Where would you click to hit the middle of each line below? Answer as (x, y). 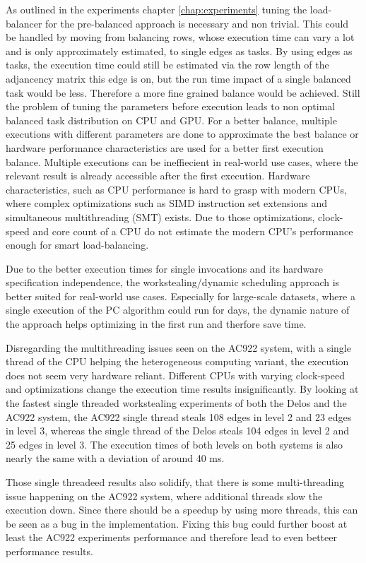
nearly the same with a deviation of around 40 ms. (115, 458)
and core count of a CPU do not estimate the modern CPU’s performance (193, 231)
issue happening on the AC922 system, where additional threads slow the (164, 496)
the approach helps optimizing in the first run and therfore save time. (156, 324)
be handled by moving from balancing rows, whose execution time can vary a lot (180, 37)
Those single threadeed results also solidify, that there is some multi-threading (175, 482)
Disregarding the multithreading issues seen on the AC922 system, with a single (178, 347)
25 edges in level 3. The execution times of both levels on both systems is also (174, 444)
